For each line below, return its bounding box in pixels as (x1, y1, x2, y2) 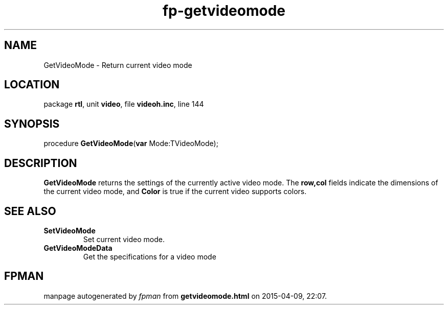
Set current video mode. (83, 234, 165, 244)
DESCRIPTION (4, 156, 77, 170)
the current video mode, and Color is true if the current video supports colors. (43, 187, 307, 196)
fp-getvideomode (162, 2, 286, 19)
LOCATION (4, 78, 60, 91)
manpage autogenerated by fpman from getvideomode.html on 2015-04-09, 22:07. (43, 291, 327, 300)
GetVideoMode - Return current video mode (43, 60, 192, 69)
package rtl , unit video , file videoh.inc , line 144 (43, 100, 204, 109)
